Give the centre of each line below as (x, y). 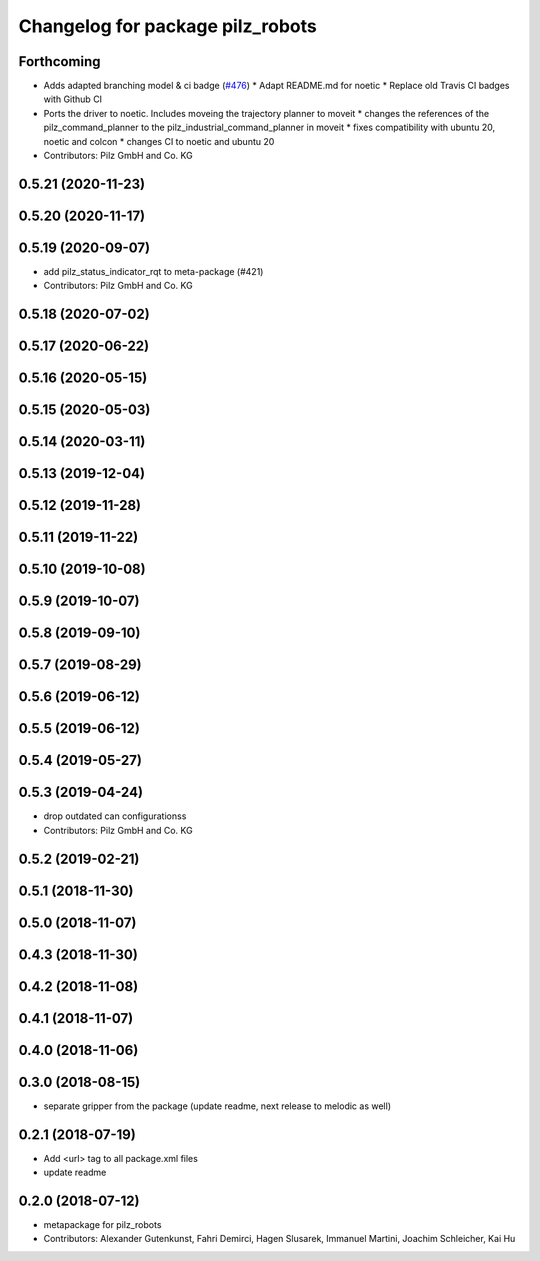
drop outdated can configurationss (115, 816)
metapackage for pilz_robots (102, 1225)
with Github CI (73, 99)
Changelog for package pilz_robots (167, 26)
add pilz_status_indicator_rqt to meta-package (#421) (153, 271)
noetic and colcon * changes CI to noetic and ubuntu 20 (159, 141)
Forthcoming (59, 61)
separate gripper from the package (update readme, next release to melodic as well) (217, 1106)
